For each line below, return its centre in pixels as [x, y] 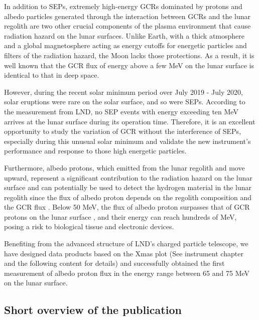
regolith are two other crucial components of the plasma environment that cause [127, 26]
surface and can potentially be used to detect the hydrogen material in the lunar [128, 187]
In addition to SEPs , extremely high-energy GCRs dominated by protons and [123, 6]
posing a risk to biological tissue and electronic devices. [89, 226]
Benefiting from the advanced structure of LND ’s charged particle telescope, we [126, 244]
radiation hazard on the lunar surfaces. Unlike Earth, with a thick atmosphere [124, 35]
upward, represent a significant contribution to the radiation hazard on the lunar [128, 177]
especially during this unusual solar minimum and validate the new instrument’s [127, 141]
